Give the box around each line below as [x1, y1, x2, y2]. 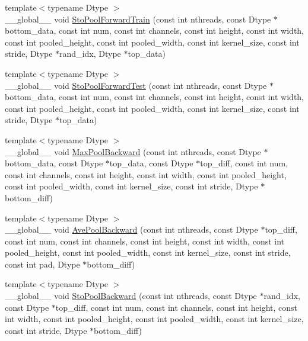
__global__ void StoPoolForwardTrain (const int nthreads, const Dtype [5, 12, 271, 25]
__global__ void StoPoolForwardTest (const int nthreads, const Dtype [5, 79, 267, 91]
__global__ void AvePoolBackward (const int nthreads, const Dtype [5, 223, 258, 236]
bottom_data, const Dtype [5, 157, 103, 169]
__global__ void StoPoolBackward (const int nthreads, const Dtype [5, 289, 257, 302]
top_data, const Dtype [109, 157, 193, 169]
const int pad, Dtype [5, 258, 80, 270]
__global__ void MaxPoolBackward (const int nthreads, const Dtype [5, 145, 261, 157]
